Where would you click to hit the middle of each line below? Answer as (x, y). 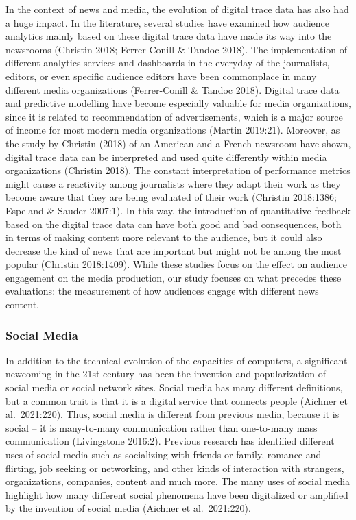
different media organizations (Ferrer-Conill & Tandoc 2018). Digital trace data (173, 89)
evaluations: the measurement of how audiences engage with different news (162, 291)
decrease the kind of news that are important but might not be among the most (174, 250)
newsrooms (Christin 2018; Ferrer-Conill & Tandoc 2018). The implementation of (177, 49)
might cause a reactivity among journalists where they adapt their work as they (173, 183)
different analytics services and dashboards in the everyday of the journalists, (168, 63)
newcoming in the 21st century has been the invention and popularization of (166, 374)
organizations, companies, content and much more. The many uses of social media (178, 481)
